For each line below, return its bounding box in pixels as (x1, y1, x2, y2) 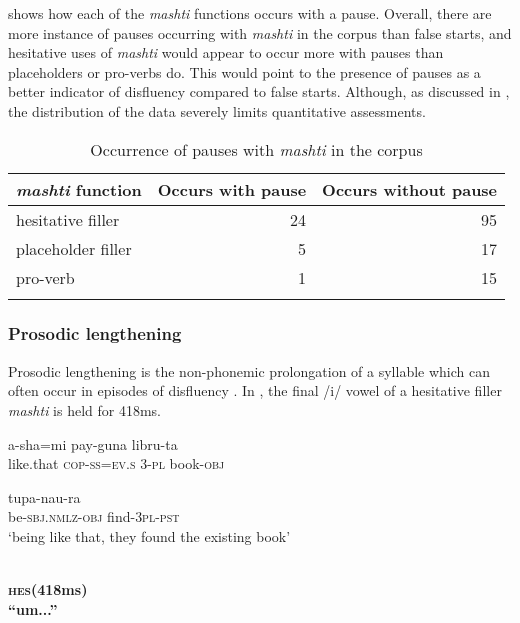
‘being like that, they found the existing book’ (8, 525, 291, 546)
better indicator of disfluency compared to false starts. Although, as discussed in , (8, 81, 510, 102)
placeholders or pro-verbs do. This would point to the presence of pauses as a (8, 61, 481, 82)
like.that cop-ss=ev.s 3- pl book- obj (8, 453, 225, 474)
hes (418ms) (8, 579, 88, 600)
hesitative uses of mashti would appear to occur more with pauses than (8, 42, 444, 63)
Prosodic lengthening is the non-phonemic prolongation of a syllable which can (8, 360, 490, 381)
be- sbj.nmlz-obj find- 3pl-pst (8, 506, 180, 527)
